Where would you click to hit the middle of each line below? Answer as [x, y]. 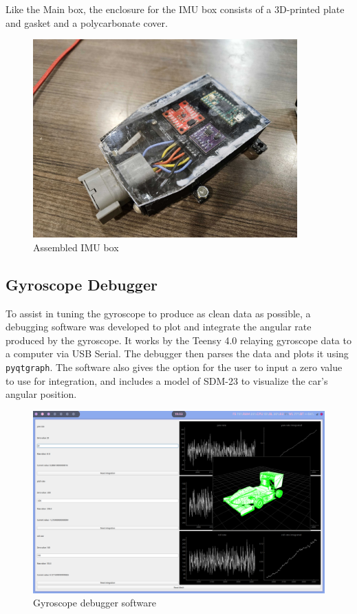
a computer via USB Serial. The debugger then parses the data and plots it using [177, 353]
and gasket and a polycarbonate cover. [87, 22]
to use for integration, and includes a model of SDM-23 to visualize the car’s [167, 380]
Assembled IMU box [76, 247]
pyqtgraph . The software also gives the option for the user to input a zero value [174, 367]
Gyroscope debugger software [95, 603]
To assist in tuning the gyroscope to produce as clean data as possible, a [158, 313]
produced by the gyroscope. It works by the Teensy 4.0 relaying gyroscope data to [178, 340]
